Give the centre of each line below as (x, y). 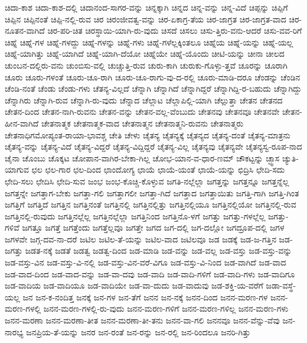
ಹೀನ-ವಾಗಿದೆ (22, 123)
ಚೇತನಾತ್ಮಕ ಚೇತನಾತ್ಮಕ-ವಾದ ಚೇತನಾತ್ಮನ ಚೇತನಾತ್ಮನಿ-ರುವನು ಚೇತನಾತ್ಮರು (142, 123)
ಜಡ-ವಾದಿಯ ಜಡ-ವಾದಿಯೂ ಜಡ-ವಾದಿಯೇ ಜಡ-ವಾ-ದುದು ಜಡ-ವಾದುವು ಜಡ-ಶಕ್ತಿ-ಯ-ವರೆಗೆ (134, 285)
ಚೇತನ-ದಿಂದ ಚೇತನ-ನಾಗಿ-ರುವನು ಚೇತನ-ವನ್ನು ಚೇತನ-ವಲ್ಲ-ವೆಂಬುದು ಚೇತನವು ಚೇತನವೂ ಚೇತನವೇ (142, 111)
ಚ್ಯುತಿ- (290, 158)
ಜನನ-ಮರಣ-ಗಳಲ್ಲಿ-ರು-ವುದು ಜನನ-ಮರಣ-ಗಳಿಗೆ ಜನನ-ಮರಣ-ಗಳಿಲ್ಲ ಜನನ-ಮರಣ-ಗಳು (166, 308)
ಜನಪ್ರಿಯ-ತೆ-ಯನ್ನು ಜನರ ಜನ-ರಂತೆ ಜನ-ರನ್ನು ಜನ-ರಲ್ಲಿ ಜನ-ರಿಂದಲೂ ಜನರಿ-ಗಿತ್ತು (138, 331)
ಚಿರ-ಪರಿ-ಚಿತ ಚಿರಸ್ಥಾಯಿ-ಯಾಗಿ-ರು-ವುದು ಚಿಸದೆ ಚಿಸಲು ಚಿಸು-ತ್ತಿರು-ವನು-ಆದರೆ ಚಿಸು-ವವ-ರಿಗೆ (175, 30)
